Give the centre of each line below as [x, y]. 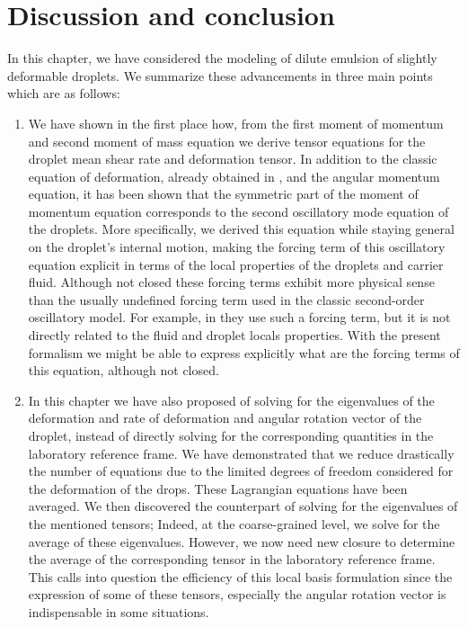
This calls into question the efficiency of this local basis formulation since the [240, 576]
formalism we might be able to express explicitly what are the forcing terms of [244, 352]
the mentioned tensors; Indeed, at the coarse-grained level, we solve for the [234, 523]
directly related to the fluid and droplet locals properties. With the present [234, 335]
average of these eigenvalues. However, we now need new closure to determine [242, 541]
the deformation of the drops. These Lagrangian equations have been [218, 488]
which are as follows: [64, 93]
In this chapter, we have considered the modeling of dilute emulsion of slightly [222, 58]
